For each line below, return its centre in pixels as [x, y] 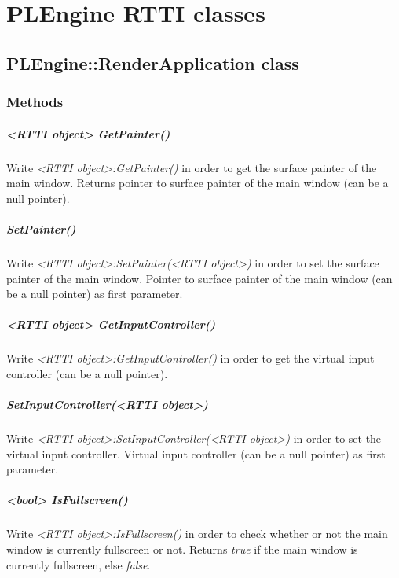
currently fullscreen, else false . [79, 564]
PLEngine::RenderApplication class [153, 63]
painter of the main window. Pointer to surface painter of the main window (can [199, 278]
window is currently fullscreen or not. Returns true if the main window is [182, 549]
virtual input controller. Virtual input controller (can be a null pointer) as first [196, 453]
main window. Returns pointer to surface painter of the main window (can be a [198, 183]
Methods [35, 102]
